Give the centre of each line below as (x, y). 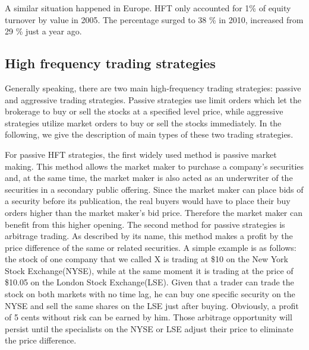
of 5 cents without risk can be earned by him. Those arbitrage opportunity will (149, 317)
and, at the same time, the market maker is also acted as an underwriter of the (149, 178)
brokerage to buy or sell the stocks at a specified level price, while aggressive (144, 111)
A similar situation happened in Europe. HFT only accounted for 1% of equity (148, 8)
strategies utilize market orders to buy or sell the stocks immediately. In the (143, 122)
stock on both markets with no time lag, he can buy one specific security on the (150, 294)
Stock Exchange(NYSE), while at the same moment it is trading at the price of (149, 270)
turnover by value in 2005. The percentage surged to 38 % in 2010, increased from (154, 19)
